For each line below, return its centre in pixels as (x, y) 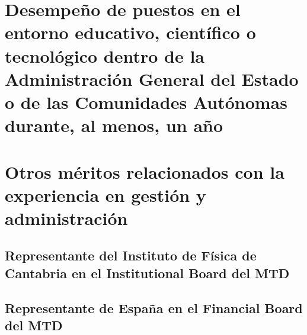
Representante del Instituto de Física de (131, 255)
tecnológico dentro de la (105, 55)
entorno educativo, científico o (130, 32)
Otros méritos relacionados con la (145, 171)
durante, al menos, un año (114, 125)
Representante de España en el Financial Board (154, 307)
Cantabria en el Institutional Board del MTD (147, 273)
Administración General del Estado (152, 78)
